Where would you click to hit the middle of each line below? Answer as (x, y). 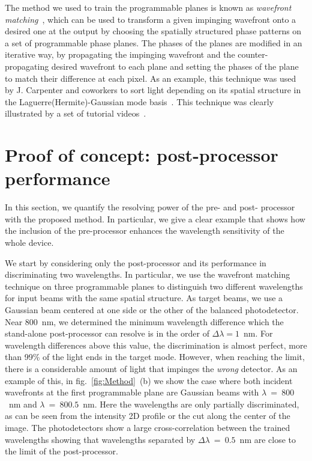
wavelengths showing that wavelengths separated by (100, 439)
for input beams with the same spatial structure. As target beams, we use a (144, 298)
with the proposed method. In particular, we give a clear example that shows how (155, 218)
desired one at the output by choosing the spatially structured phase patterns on (153, 31)
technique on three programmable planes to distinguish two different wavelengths (154, 286)
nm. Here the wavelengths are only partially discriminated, (191, 404)
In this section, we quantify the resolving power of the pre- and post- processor (150, 207)
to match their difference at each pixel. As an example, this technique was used (151, 78)
